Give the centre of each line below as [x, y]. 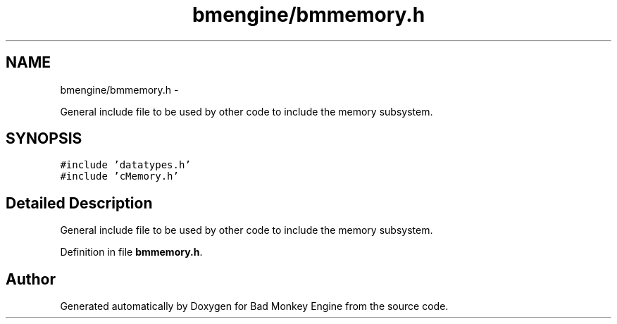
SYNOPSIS [44, 139]
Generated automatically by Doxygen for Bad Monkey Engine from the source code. [254, 306]
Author [31, 279]
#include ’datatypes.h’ [125, 165]
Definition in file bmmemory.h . [131, 252]
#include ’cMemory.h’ [119, 176]
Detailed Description [79, 203]
